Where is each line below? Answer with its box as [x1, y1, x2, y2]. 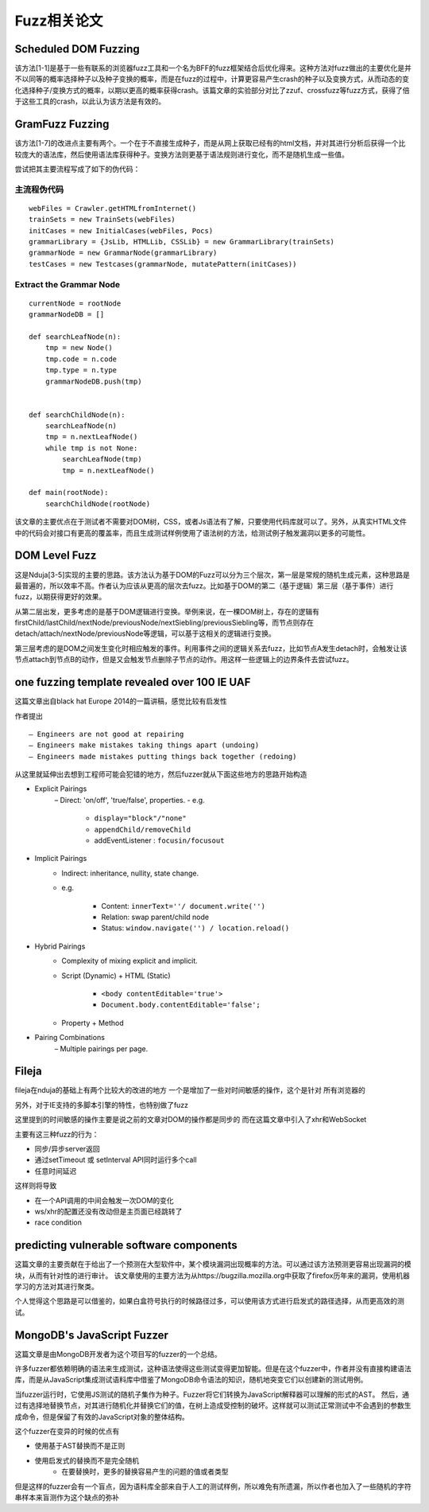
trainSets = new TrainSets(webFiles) [29, 215, 176, 224]
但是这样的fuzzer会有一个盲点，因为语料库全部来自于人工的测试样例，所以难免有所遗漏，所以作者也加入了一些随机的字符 [14, 1481, 412, 1491]
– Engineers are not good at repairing [29, 729, 184, 738]
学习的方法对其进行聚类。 [14, 1282, 99, 1292]
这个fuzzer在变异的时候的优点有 [14, 1427, 120, 1436]
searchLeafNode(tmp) [62, 454, 142, 464]
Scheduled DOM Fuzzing [14, 42, 141, 56]
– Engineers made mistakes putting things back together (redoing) [29, 752, 297, 761]
